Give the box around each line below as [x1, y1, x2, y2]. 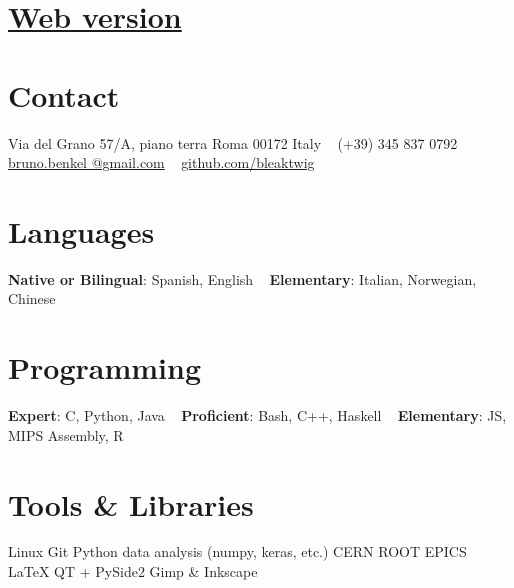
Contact [8, 74, 120, 115]
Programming [8, 347, 201, 388]
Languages [8, 210, 155, 251]
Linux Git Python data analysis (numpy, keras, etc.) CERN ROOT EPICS [8, 541, 467, 562]
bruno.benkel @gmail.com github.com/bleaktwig [8, 152, 315, 173]
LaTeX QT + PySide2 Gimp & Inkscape [8, 561, 258, 582]
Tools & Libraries [8, 483, 254, 524]
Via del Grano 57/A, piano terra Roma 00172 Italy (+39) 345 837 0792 [8, 132, 458, 153]
